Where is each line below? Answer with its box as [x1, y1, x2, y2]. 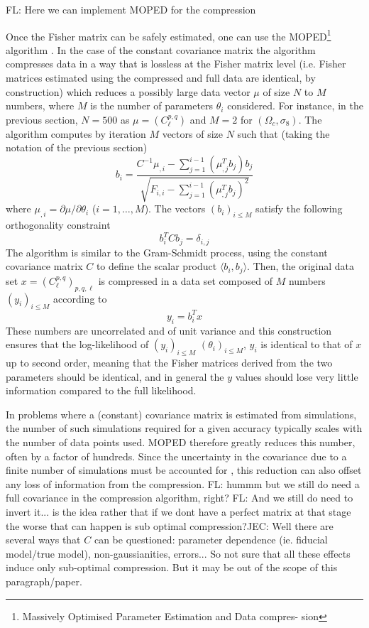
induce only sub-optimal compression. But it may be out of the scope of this [6, 560, 338, 575]
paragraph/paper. [6, 574, 82, 588]
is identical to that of [260, 337, 353, 352]
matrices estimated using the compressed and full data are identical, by [6, 70, 316, 85]
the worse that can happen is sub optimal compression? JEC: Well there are [6, 518, 334, 533]
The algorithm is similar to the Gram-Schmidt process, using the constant [6, 244, 328, 259]
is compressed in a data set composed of [98, 273, 273, 288]
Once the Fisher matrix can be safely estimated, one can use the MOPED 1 [6, 26, 331, 43]
